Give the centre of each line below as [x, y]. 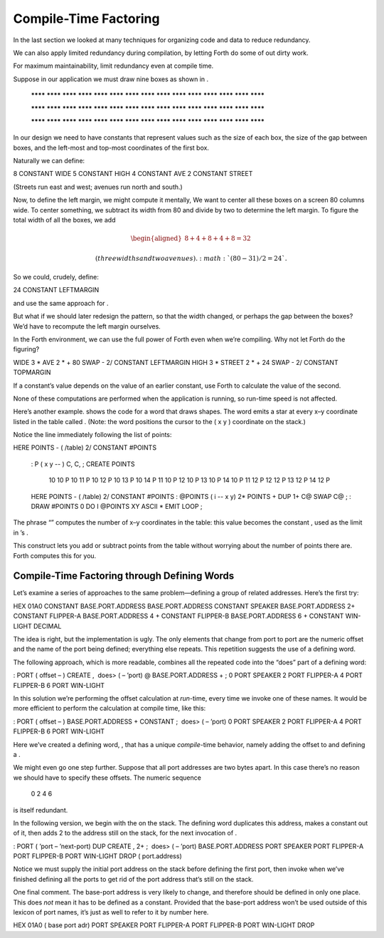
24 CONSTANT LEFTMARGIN [56, 290]
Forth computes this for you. [55, 555]
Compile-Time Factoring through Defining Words [124, 576]
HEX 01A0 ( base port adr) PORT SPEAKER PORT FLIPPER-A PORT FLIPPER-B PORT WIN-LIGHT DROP [164, 925]
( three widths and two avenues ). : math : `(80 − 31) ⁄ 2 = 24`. [191, 258]
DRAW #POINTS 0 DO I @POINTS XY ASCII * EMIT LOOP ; [117, 507]
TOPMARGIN [32, 372]
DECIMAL [47, 626]
